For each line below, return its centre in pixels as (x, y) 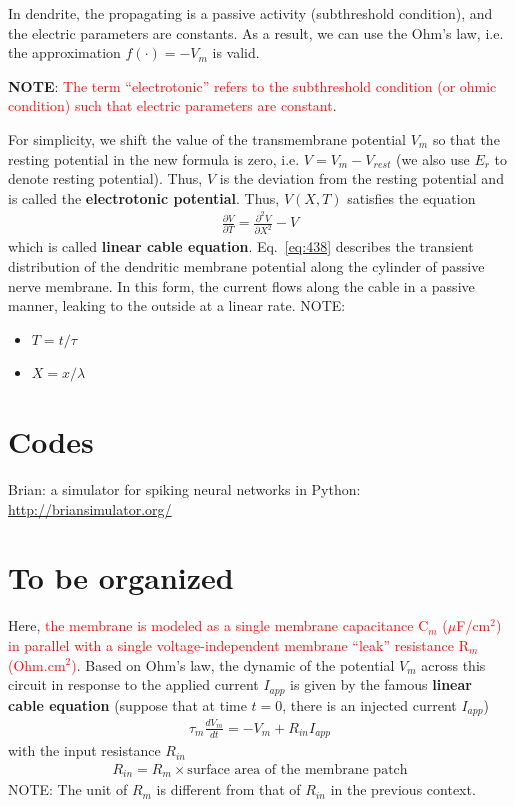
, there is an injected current (369, 704)
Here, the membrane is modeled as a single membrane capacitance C (218, 625)
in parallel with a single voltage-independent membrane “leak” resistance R (238, 644)
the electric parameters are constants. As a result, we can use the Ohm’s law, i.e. (256, 32)
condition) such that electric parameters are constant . (172, 105)
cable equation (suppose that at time (127, 704)
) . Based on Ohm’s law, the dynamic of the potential (233, 664)
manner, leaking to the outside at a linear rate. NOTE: (177, 305)
